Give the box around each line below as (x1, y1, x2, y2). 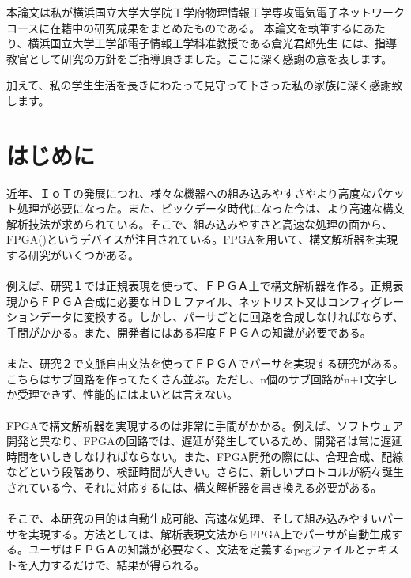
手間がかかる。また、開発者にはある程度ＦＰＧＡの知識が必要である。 (6, 324, 371, 341)
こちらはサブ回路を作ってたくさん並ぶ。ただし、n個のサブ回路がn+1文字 (6, 370, 386, 387)
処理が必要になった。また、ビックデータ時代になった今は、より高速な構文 (17, 200, 405, 217)
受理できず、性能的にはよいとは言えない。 (17, 386, 239, 402)
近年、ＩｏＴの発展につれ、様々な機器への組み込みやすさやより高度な (6, 184, 371, 201)
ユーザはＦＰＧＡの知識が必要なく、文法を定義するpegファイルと (28, 541, 367, 557)
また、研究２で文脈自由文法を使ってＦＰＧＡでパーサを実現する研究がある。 (6, 355, 405, 372)
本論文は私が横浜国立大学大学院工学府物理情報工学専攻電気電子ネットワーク (6, 4, 405, 20)
